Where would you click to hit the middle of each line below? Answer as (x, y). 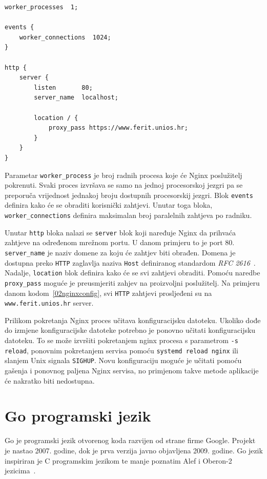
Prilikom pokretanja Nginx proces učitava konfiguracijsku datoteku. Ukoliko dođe (133, 320)
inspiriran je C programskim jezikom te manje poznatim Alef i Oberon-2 (118, 460)
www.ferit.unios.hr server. (49, 303)
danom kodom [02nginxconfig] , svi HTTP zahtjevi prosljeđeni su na (108, 293)
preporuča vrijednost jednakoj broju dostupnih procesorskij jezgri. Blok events (129, 195)
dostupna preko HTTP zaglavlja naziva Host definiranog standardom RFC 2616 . (130, 262)
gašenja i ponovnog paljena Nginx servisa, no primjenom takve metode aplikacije (132, 370)
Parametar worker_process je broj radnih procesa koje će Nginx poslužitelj (124, 175)
